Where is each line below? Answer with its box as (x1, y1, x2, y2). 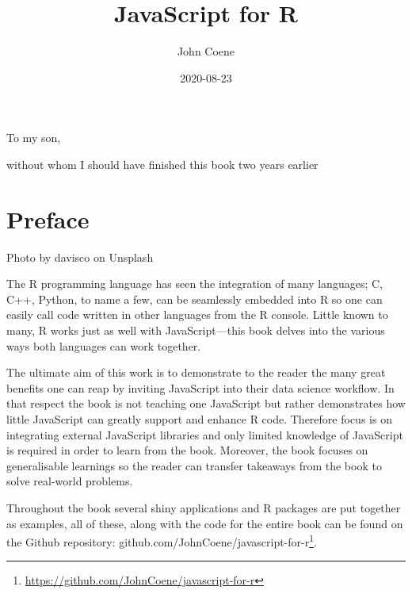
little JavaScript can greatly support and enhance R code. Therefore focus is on (6, 410, 392, 427)
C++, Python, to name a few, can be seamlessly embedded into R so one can (6, 290, 383, 307)
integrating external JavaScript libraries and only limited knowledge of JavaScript (6, 426, 403, 443)
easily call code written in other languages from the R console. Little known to (6, 306, 388, 323)
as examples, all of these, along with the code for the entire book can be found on (6, 515, 403, 531)
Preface (6, 202, 90, 235)
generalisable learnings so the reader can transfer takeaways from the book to (6, 457, 382, 473)
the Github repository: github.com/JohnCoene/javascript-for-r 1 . (6, 531, 317, 550)
